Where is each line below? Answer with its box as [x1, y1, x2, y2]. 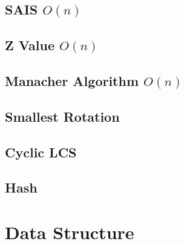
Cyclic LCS [5, 142, 77, 161]
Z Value [5, 36, 54, 54]
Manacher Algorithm [5, 71, 139, 90]
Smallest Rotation [5, 107, 120, 125]
